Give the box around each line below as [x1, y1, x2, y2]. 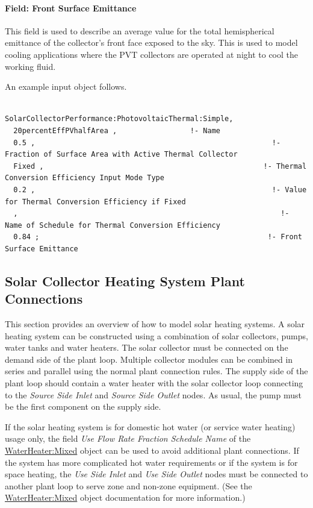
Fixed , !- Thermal [13, 161, 307, 171]
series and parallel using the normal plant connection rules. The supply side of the [5, 365, 308, 377]
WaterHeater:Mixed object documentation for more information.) [5, 491, 246, 504]
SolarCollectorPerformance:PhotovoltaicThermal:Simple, [5, 114, 234, 124]
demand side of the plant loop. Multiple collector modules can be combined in [5, 353, 293, 365]
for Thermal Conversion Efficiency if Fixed [5, 197, 186, 206]
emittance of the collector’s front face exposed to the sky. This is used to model [5, 36, 298, 49]
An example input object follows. [5, 80, 127, 93]
